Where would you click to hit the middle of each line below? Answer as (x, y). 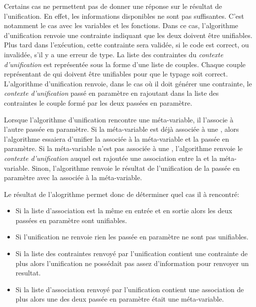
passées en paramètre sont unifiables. (71, 220)
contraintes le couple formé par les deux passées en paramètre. (98, 102)
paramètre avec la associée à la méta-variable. (73, 177)
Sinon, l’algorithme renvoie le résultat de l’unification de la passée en (136, 168)
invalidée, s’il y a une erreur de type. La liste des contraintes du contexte (114, 54)
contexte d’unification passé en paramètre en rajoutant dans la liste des (111, 93)
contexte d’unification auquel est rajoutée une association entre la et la (110, 158)
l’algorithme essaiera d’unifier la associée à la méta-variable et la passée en (117, 138)
